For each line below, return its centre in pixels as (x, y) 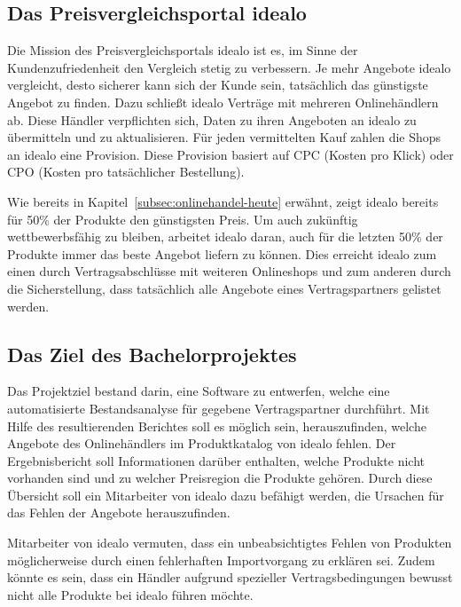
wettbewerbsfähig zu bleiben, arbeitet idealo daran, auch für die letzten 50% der (225, 236)
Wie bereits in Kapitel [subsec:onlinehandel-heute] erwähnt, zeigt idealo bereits (223, 201)
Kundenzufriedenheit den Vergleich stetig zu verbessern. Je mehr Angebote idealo (229, 67)
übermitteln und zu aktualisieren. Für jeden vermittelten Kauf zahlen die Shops (224, 137)
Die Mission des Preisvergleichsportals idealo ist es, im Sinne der (183, 50)
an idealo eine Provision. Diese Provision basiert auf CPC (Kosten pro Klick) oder (230, 154)
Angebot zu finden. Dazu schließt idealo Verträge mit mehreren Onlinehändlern (223, 102)
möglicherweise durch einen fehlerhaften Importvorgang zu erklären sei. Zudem (221, 560)
